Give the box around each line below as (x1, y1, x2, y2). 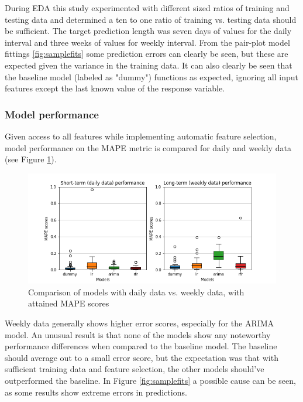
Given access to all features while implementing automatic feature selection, (5, 130, 277, 142)
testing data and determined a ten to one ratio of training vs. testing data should (5, 13, 297, 25)
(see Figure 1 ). (5, 153, 57, 165)
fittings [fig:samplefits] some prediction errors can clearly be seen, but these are (5, 47, 288, 60)
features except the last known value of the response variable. (5, 82, 225, 94)
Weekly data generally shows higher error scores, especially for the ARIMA (5, 316, 274, 329)
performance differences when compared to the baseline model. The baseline (5, 340, 277, 352)
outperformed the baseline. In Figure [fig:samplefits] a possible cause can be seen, (5, 374, 296, 386)
